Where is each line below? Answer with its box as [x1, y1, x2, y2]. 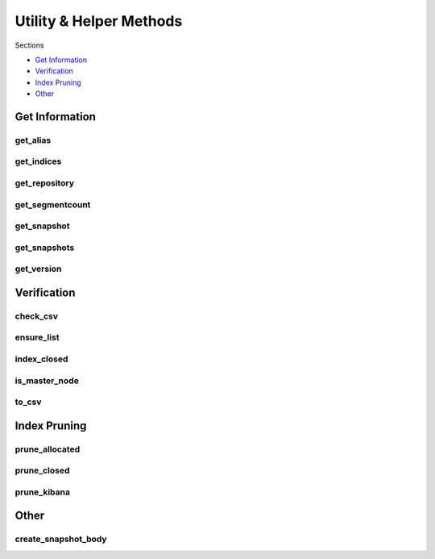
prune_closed [14, 465, 70, 476]
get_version [14, 263, 62, 274]
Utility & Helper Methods [14, 12, 183, 30]
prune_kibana [14, 486, 71, 498]
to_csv [14, 396, 42, 407]
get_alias [14, 134, 52, 145]
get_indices [14, 156, 62, 167]
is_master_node [14, 375, 80, 386]
